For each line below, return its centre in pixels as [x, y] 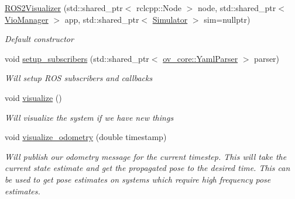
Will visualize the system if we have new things [89, 117]
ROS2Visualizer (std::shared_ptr [64, 8]
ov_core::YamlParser [200, 58]
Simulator [170, 19]
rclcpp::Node [159, 8]
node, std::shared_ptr [237, 8]
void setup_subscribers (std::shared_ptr [77, 58]
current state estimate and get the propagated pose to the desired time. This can [147, 168]
